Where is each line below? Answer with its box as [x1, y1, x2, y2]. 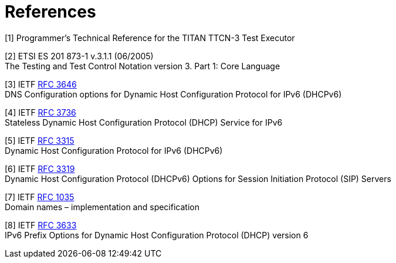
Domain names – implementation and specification [5, 201, 199, 212]
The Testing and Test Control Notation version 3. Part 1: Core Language [5, 60, 280, 71]
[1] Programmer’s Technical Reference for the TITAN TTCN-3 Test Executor [5, 32, 295, 43]
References [5, 2, 96, 22]
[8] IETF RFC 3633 [5, 220, 77, 230]
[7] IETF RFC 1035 [5, 191, 75, 202]
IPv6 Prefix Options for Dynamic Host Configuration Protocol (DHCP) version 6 [5, 230, 309, 240]
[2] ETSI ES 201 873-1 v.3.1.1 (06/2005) [5, 50, 154, 61]
